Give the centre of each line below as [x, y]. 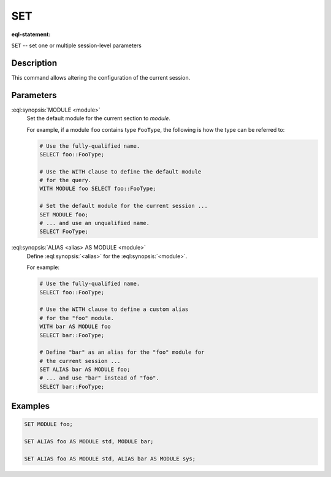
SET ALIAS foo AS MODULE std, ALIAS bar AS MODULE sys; [110, 459]
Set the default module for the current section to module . [99, 118]
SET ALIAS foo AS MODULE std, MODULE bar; [89, 442]
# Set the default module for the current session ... [124, 206]
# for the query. [66, 180]
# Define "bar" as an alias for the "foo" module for [122, 352]
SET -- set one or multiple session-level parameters [77, 45]
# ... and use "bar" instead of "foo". [99, 378]
